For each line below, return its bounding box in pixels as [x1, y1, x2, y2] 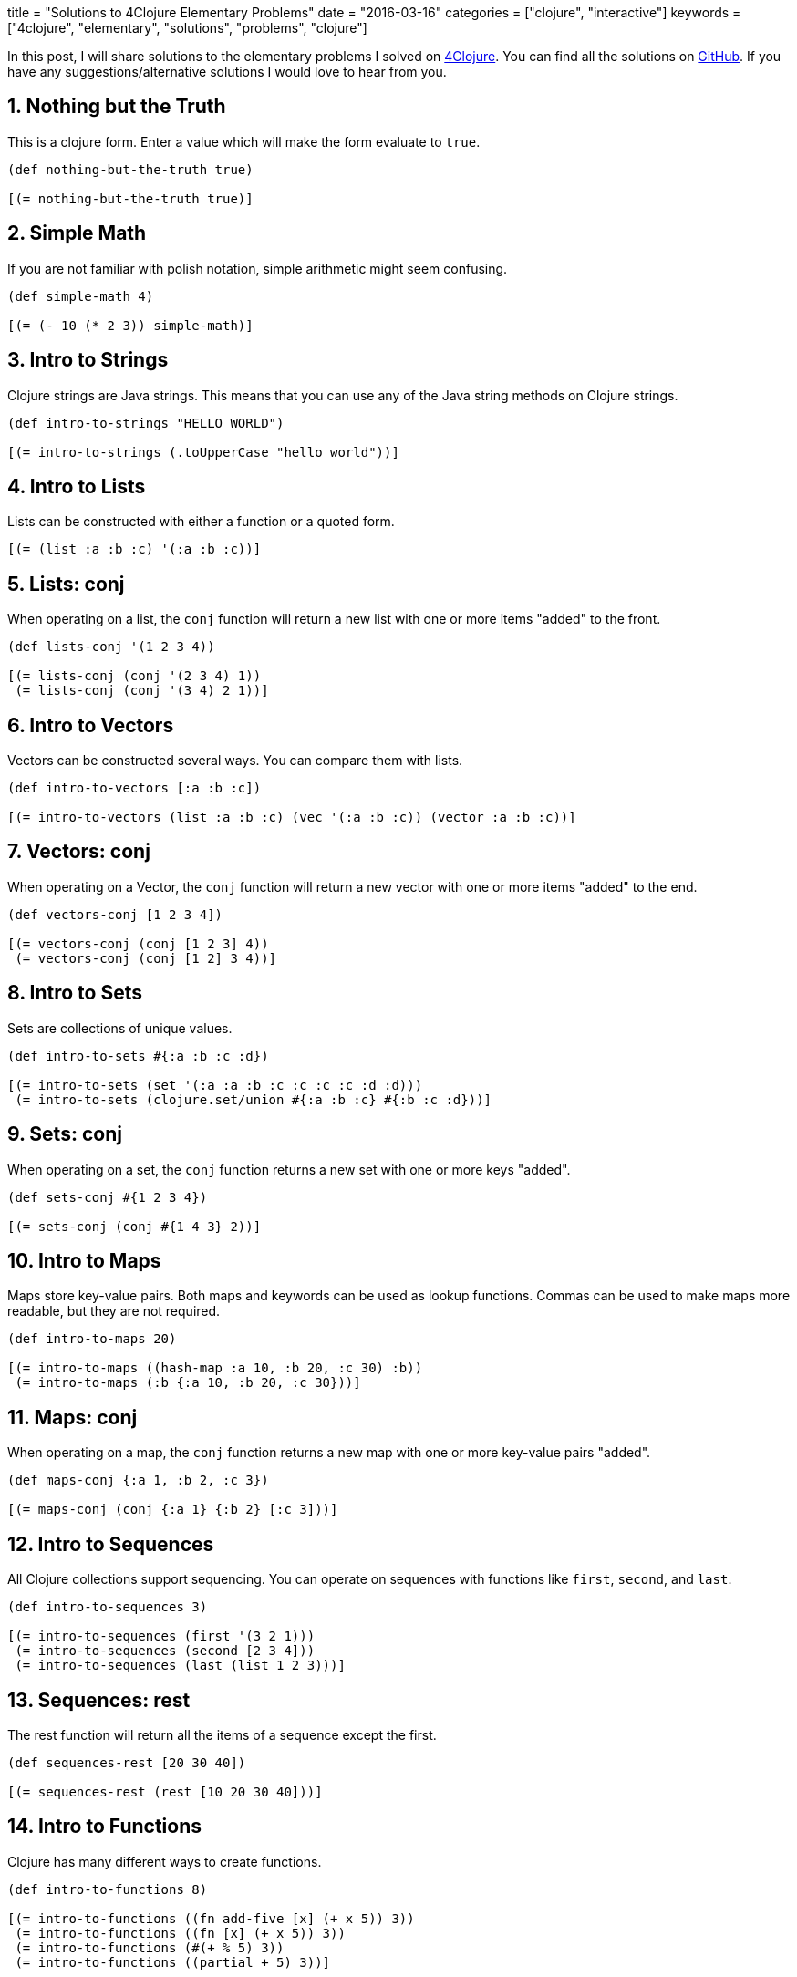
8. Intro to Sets [7, 981, 143, 1005]
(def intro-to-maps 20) [7, 1331, 177, 1347]
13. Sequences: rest [7, 1688, 191, 1712]
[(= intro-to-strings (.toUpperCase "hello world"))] [7, 444, 399, 460]
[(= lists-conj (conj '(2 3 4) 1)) [7, 668, 262, 684]
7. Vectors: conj [7, 840, 150, 864]
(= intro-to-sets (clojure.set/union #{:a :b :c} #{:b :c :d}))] [15, 1092, 492, 1107]
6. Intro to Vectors [7, 713, 174, 737]
